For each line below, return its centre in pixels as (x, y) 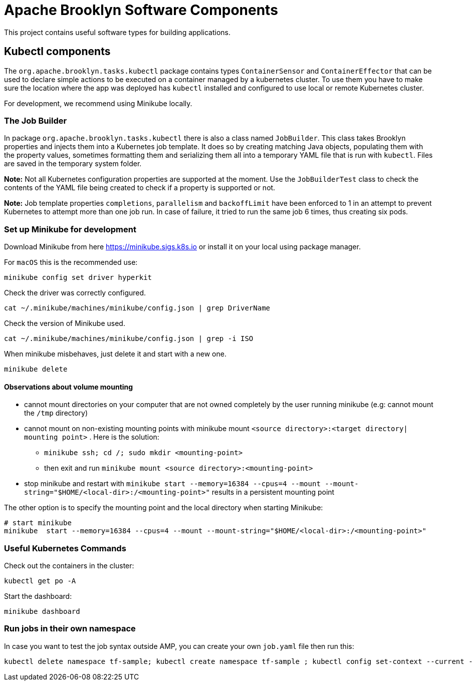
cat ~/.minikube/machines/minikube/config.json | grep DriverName (137, 308)
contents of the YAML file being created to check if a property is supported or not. (140, 188)
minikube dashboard (42, 612)
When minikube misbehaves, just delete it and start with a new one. (115, 354)
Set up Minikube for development (70, 229)
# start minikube (38, 523)
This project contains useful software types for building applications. (117, 32)
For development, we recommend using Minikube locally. (98, 103)
